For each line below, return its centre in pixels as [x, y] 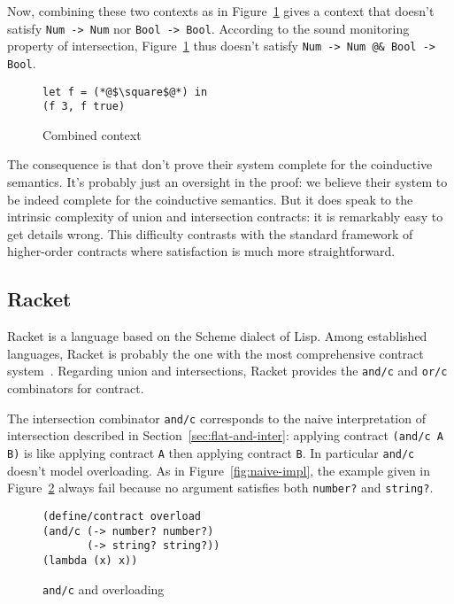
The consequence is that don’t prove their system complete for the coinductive [220, 164]
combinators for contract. [76, 388]
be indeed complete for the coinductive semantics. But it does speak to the [210, 199]
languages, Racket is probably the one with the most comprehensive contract [215, 353]
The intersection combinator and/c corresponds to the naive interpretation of [216, 418]
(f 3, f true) [84, 107]
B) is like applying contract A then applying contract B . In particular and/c [211, 452]
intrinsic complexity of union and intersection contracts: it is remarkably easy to [225, 217]
